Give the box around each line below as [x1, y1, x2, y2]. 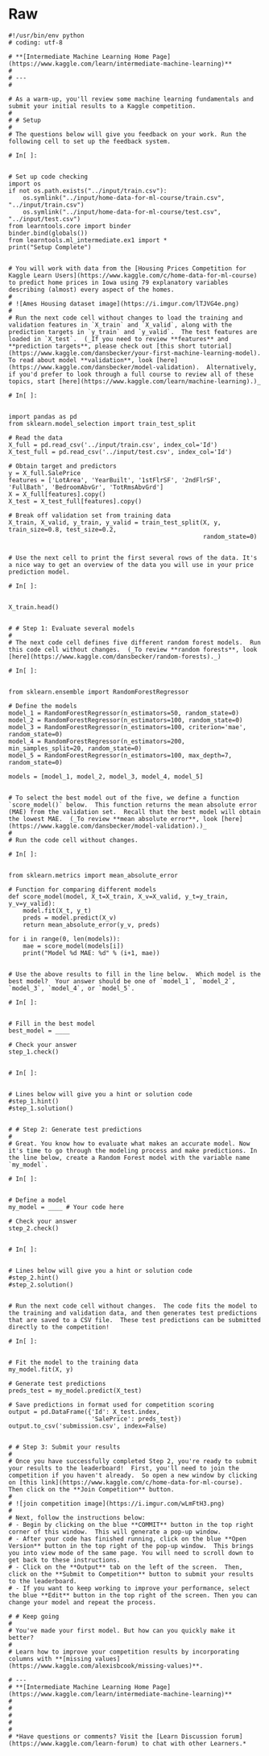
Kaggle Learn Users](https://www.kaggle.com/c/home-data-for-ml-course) [8, 271, 258, 279]
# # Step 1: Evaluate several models [8, 624, 135, 632]
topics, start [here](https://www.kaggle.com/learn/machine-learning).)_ [8, 377, 262, 386]
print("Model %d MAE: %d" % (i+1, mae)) [23, 949, 160, 957]
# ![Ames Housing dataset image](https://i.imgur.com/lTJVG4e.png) [8, 299, 240, 307]
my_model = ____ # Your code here [8, 1203, 125, 1211]
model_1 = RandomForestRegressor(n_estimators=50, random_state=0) [8, 709, 240, 717]
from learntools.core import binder [8, 222, 131, 230]
